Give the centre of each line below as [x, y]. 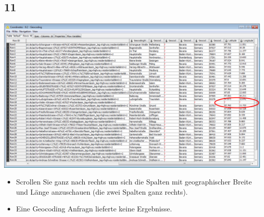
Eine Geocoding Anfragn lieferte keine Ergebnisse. [94, 209]
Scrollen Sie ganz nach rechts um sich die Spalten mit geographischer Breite [134, 182]
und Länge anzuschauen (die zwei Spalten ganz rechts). [102, 191]
